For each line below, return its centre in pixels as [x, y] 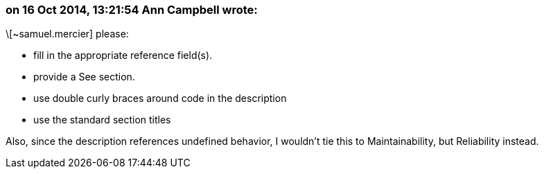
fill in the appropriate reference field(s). [123, 55]
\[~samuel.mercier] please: [67, 34]
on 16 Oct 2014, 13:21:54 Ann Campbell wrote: [132, 10]
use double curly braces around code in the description [160, 98]
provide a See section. [84, 77]
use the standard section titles [102, 120]
